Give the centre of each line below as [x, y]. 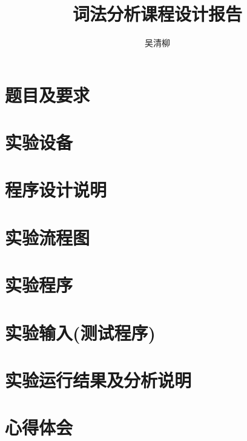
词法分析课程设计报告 [157, 14]
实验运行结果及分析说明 [98, 379]
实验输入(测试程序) [81, 332]
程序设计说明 [56, 190]
